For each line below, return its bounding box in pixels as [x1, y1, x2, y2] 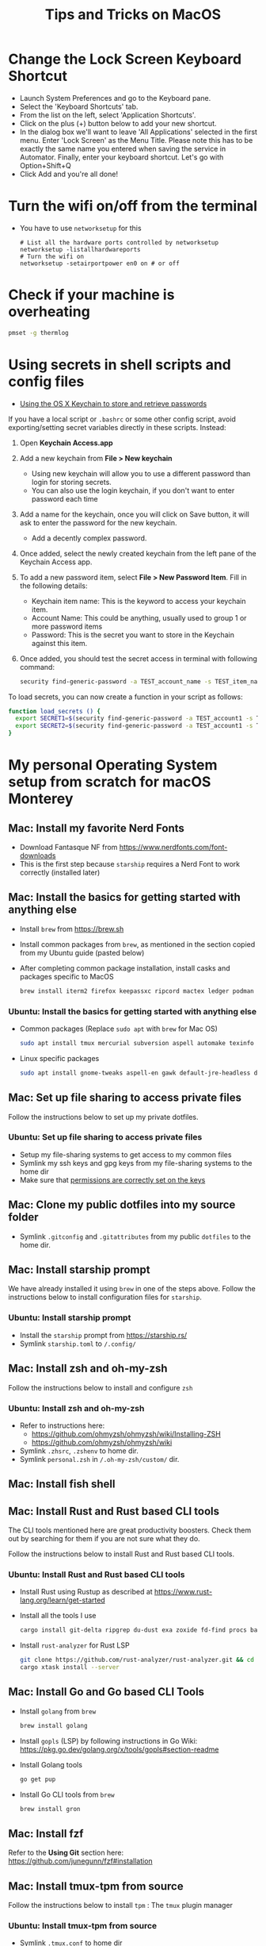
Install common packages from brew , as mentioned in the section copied [19, 939, 256, 949]
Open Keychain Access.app [19, 438, 113, 448]
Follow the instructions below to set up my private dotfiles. [8, 1112, 199, 1121]
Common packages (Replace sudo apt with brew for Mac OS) [19, 1024, 218, 1033]
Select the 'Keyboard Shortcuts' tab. [19, 102, 139, 111]
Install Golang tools [19, 1759, 83, 1769]
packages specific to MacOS [19, 971, 114, 981]
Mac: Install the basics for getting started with [8, 890, 241, 904]
